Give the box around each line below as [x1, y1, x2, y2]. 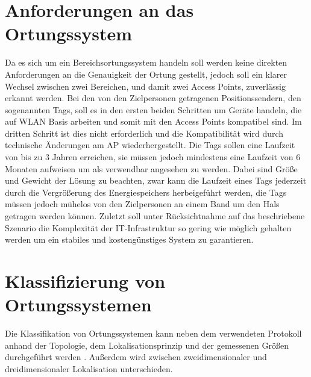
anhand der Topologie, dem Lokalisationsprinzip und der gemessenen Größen [5, 338, 289, 351]
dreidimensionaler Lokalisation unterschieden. [5, 362, 173, 375]
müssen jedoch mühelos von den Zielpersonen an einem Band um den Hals [5, 198, 280, 210]
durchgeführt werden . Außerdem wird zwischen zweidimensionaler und [5, 351, 267, 363]
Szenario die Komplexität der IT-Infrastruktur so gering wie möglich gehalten [5, 221, 292, 234]
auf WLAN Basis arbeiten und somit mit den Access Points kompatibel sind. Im [5, 115, 302, 128]
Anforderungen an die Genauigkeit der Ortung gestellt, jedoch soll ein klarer [5, 67, 287, 80]
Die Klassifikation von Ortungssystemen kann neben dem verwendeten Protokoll [5, 327, 302, 340]
